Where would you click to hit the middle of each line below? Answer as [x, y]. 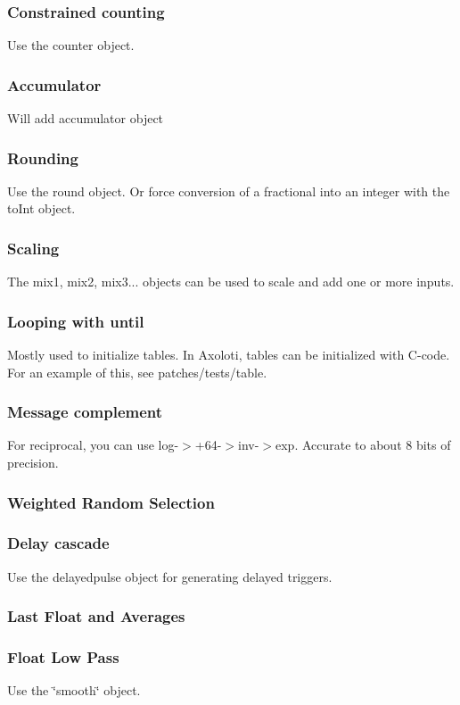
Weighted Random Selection [111, 502]
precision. [33, 463]
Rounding [43, 158]
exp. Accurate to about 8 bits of [363, 445]
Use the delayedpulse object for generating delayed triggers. [170, 576]
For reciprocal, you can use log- [93, 445]
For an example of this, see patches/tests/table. [137, 372]
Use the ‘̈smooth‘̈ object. [74, 690]
